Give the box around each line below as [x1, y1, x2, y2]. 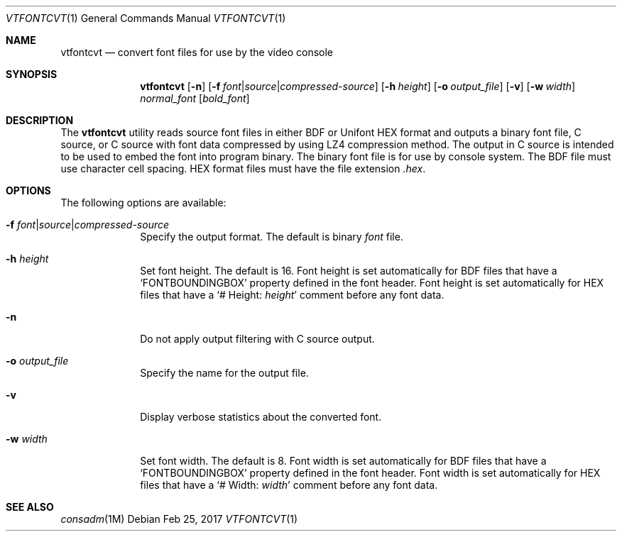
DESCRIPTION [6, 114, 74, 126]
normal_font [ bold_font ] [140, 92, 250, 104]
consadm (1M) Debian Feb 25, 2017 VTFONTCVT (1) [60, 513, 298, 525]
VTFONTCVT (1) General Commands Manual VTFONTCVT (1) [6, 12, 286, 24]
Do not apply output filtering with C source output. [140, 333, 375, 345]
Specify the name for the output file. [140, 367, 309, 379]
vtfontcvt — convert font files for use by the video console [60, 46, 333, 58]
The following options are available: [60, 196, 227, 209]
